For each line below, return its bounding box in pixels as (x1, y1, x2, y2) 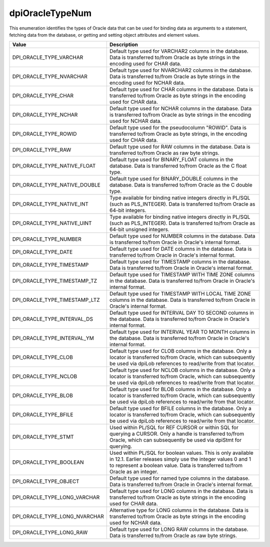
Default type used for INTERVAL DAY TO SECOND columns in (109, 309, 254, 316)
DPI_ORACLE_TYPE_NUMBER (12, 236, 82, 243)
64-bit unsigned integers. (109, 226, 169, 233)
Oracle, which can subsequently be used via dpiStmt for (109, 437, 242, 444)
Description (109, 41, 138, 48)
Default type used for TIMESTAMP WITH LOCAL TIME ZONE (109, 290, 251, 297)
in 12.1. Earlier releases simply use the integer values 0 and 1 (109, 456, 251, 463)
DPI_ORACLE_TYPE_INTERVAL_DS (12, 316, 93, 323)
